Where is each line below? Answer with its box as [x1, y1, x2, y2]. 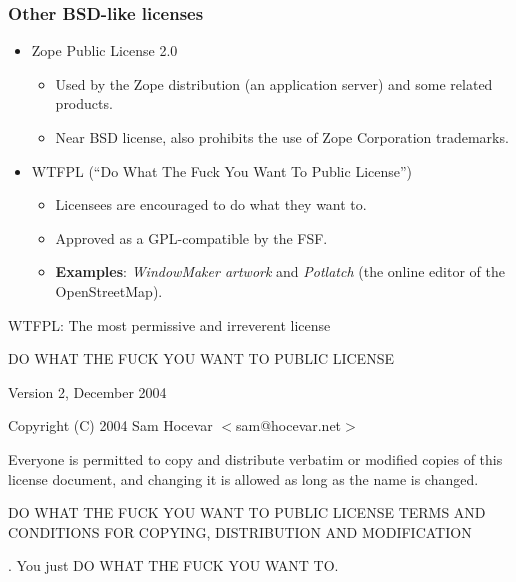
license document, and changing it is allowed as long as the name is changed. [8, 468, 479, 489]
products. [55, 93, 113, 114]
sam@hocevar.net [235, 415, 342, 436]
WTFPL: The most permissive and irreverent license [8, 314, 331, 335]
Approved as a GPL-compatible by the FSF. [55, 227, 328, 248]
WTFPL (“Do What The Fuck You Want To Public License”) [31, 160, 413, 181]
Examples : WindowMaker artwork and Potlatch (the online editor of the [55, 261, 505, 282]
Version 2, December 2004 [8, 381, 167, 402]
